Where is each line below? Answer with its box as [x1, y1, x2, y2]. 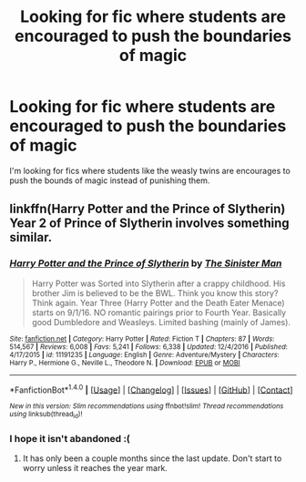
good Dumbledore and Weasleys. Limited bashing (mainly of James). [31, 316, 291, 327]
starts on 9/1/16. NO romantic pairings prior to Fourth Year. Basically [31, 307, 287, 318]
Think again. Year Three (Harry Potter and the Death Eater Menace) [31, 297, 285, 308]
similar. [9, 230, 53, 245]
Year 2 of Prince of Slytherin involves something [9, 216, 290, 231]
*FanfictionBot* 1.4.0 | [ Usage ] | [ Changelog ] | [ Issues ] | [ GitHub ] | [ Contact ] [9, 383, 293, 395]
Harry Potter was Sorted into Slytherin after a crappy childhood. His [31, 278, 286, 289]
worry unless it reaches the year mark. [22, 462, 168, 473]
